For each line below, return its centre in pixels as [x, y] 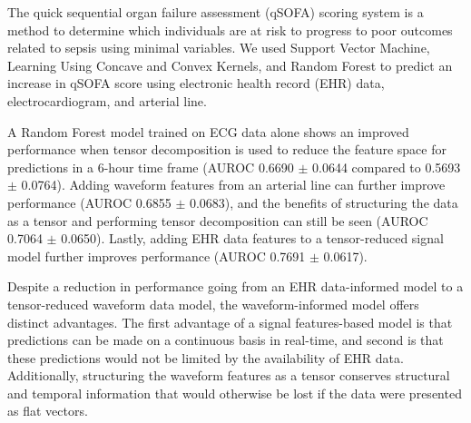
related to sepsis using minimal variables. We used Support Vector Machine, [219, 48]
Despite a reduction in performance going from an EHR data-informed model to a [235, 286]
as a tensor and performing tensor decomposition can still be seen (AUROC [218, 220]
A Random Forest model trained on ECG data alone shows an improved [208, 131]
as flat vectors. [48, 411]
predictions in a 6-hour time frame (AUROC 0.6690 [151, 167]
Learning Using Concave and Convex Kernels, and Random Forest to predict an [230, 65]
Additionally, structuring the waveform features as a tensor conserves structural [229, 375]
